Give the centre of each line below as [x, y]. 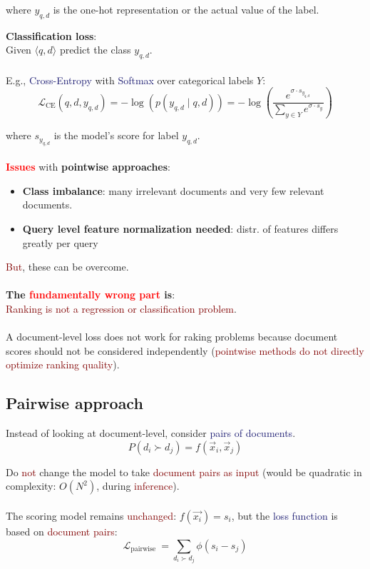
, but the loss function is [284, 515]
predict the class [95, 50]
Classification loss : [51, 35]
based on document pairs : [62, 531]
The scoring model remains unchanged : [91, 515]
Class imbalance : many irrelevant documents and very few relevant [173, 190]
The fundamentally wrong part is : [91, 294]
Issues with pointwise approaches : [88, 167]
